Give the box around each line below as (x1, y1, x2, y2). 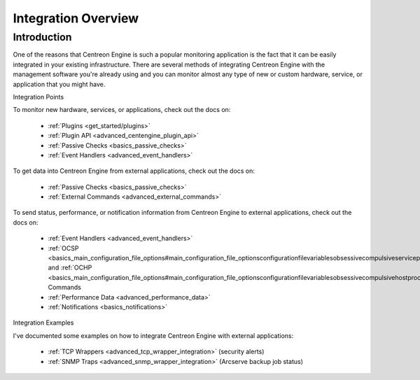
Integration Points (13, 92, 64, 101)
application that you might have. (13, 80, 106, 88)
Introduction (13, 31, 72, 43)
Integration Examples (13, 318, 74, 327)
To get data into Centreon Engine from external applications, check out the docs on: (13, 167, 255, 175)
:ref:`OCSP (48, 244, 79, 252)
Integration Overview (13, 10, 139, 26)
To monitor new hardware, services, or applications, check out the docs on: (13, 106, 231, 114)
